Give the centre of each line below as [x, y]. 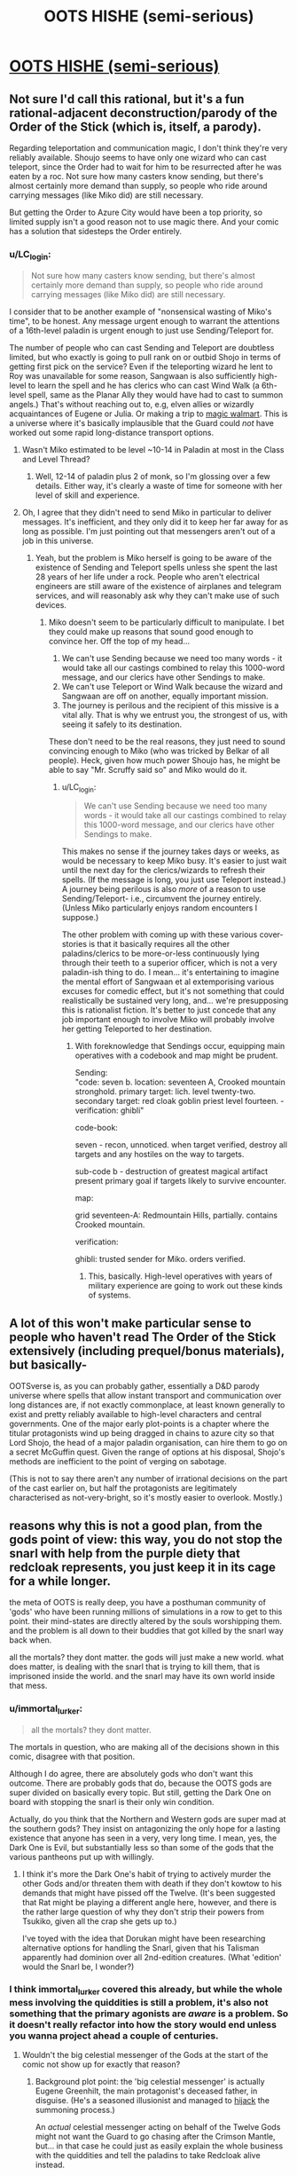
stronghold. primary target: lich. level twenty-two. [165, 1092]
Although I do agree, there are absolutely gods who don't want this [131, 1773]
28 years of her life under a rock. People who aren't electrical [147, 576]
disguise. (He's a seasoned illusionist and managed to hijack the [152, 2101]
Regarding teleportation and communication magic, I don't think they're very [148, 148]
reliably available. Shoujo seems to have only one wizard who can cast [138, 158]
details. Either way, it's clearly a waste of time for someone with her [159, 485]
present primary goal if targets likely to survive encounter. [180, 1181]
